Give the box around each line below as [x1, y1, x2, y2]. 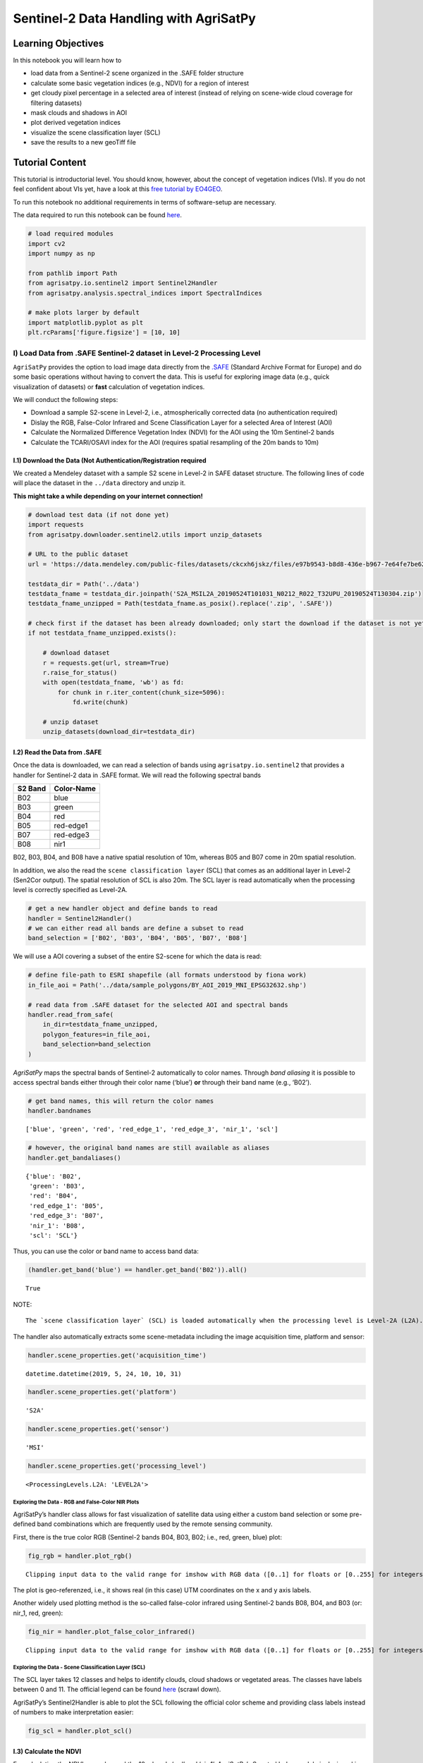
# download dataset [42, 649, 111, 657]
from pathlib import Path [27, 269, 118, 277]
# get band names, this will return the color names [27, 1097, 214, 1105]
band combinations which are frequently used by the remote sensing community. [37, 1520, 273, 1528]
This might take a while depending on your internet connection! [13, 492, 204, 500]
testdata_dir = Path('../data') [27, 580, 140, 588]
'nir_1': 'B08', [29, 1221, 85, 1230]
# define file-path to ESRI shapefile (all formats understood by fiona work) [27, 971, 307, 980]
